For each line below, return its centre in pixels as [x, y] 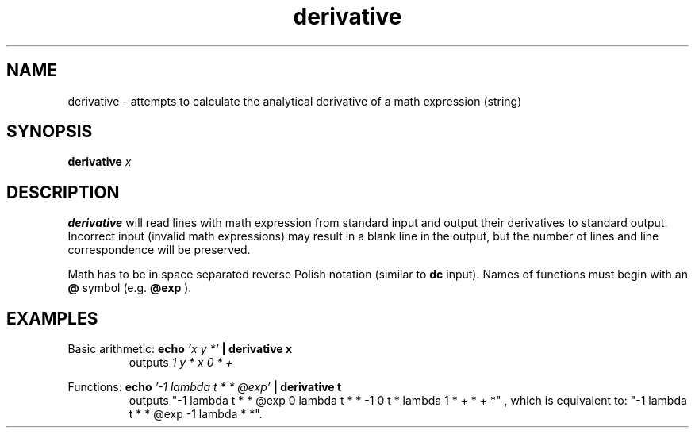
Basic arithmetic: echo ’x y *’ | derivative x [180, 349]
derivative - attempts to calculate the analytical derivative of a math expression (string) [295, 101]
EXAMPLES [52, 318]
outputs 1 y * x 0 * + [181, 363]
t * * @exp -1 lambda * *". [196, 414]
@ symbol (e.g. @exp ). [130, 288]
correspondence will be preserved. [159, 250]
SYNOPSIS [50, 132]
